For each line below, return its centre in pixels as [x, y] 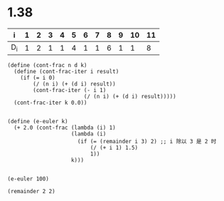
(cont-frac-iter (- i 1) [70, 91]
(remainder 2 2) [31, 192]
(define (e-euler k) [38, 122]
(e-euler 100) [28, 179]
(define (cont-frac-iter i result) [66, 72]
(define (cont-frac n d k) [47, 66]
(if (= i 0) [38, 78]
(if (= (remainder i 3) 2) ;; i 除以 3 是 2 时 [147, 142]
